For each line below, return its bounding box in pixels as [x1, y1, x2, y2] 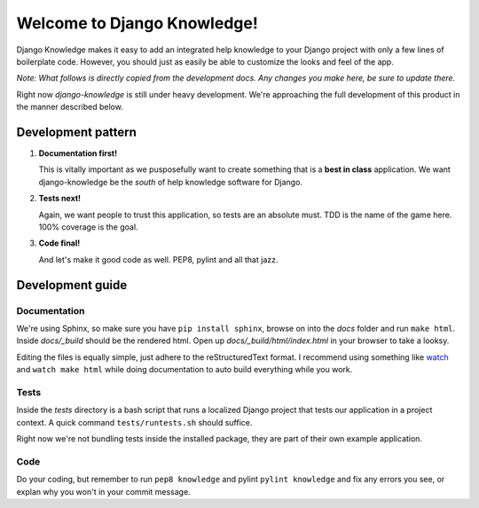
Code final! [38, 238, 81, 248]
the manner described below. [16, 102, 123, 113]
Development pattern [16, 124, 137, 139]
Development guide [16, 277, 128, 293]
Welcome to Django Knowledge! [16, 13, 259, 33]
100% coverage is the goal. [38, 222, 138, 232]
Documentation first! [38, 148, 118, 159]
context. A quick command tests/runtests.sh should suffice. [16, 417, 253, 427]
